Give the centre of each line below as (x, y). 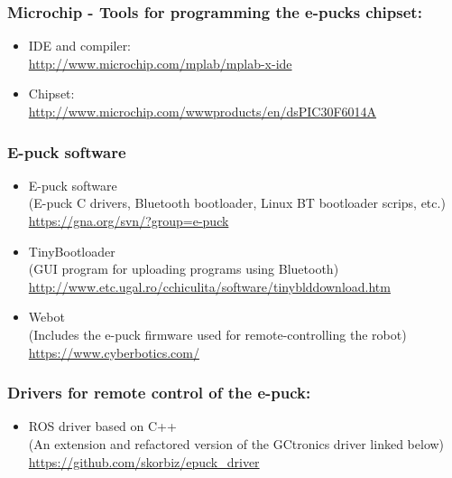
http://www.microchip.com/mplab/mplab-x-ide (160, 63)
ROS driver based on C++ (102, 426)
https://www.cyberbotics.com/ (114, 352)
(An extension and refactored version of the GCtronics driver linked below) (236, 443)
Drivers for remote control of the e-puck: (159, 393)
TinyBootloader (72, 251)
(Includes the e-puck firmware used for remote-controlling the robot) (217, 334)
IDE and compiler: (80, 46)
